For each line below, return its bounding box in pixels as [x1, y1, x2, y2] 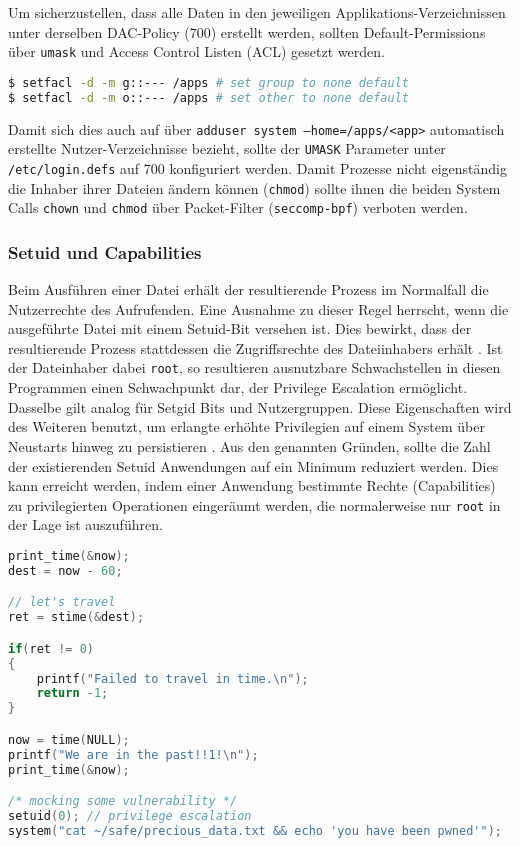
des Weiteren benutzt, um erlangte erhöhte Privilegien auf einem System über [8, 416, 485, 437]
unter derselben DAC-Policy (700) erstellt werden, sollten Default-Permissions [8, 21, 486, 42]
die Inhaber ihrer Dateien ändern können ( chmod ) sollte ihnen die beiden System [8, 177, 501, 198]
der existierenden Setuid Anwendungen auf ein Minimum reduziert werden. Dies [8, 455, 499, 476]
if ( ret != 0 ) [8, 641, 94, 656]
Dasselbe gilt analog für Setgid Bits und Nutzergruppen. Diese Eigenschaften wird [8, 396, 512, 417]
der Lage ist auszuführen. [8, 514, 163, 535]
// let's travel [8, 595, 116, 610]
